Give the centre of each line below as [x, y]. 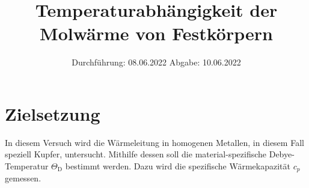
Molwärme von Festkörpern [156, 33]
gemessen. [23, 178]
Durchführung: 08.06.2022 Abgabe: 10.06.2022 [156, 62]
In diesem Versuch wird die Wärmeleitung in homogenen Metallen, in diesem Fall [154, 142]
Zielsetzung [53, 113]
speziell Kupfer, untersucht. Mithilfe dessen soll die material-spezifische [136, 154]
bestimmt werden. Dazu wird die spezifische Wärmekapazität [178, 166]
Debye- [282, 154]
